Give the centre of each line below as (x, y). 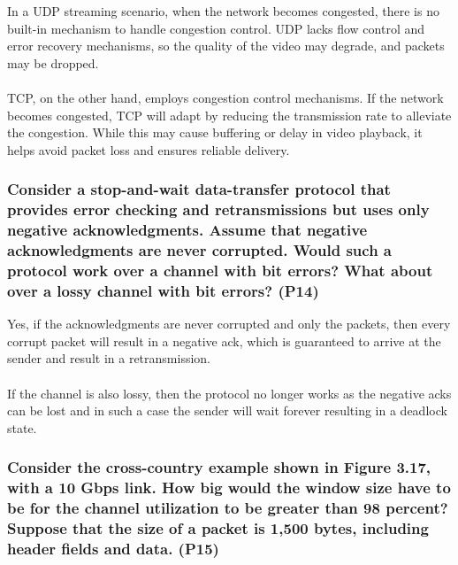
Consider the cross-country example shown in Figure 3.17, (219, 467)
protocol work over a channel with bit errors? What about (220, 270)
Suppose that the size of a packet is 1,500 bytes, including (218, 528)
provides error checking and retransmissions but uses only (218, 209)
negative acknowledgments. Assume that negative (187, 230)
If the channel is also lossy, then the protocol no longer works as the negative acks (229, 393)
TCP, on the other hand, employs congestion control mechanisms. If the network (225, 97)
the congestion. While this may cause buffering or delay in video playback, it (215, 132)
